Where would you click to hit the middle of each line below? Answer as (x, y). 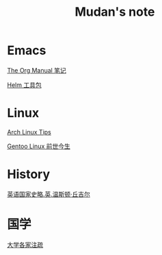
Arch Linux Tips (29, 132)
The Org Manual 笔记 (37, 70)
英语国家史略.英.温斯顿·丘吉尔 (49, 194)
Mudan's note (115, 12)
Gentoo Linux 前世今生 (39, 146)
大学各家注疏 (25, 245)
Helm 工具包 (25, 85)
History (29, 174)
